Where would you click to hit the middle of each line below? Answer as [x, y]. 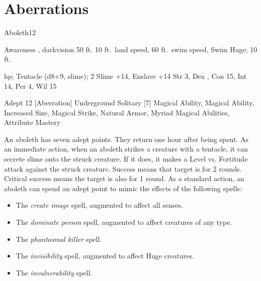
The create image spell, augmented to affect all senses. [99, 205]
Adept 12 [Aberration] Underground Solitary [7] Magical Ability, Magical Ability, [129, 103]
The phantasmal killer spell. [59, 239]
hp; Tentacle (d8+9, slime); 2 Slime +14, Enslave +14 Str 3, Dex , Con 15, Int [125, 76]
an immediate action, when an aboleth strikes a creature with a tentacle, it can [126, 149]
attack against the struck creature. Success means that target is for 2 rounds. [123, 168]
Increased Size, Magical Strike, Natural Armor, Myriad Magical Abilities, [117, 112]
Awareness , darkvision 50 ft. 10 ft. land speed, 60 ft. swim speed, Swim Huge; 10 [131, 49]
